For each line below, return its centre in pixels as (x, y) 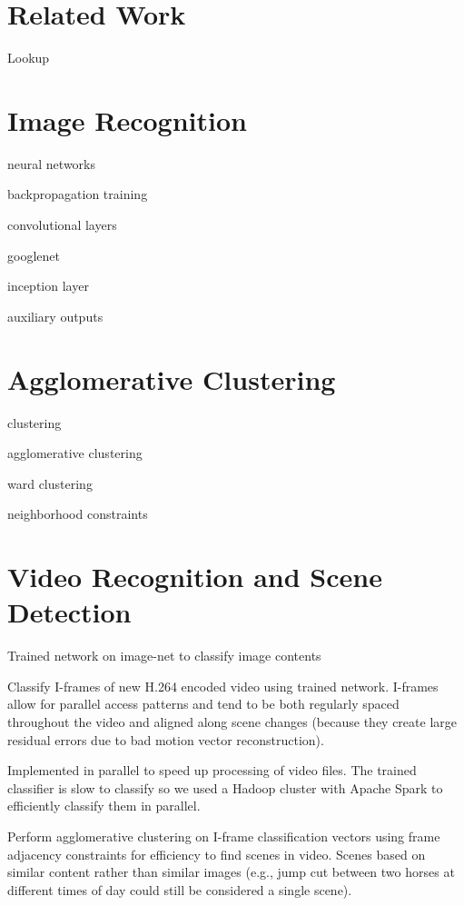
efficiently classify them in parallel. (104, 806)
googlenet (34, 255)
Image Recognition (127, 119)
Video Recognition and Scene (195, 577)
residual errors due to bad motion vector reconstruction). (166, 739)
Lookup (29, 58)
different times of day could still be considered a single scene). (180, 889)
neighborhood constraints (78, 514)
